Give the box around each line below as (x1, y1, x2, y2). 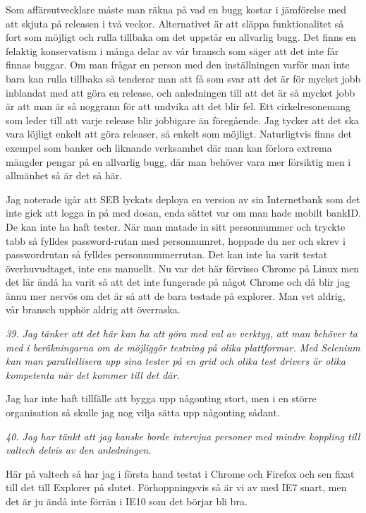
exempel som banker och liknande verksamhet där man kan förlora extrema (6, 140, 332, 155)
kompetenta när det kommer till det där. (6, 367, 180, 382)
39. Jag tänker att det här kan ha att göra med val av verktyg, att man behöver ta (6, 326, 358, 341)
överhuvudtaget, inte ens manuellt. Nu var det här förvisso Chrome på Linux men (6, 260, 360, 275)
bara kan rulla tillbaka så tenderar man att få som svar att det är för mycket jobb (6, 71, 361, 85)
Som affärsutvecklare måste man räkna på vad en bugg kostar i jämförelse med (6, 2, 347, 16)
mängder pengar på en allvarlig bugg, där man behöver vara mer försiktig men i (6, 154, 351, 169)
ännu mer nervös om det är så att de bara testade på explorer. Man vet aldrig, (6, 288, 346, 303)
